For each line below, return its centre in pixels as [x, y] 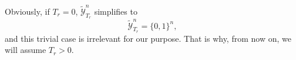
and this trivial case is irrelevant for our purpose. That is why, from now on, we [148, 38]
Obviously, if [27, 11]
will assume [26, 50]
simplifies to [116, 11]
